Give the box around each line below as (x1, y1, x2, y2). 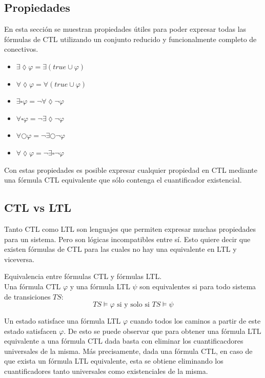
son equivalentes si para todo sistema (139, 281, 256, 291)
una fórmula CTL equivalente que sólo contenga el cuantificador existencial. (4, 174, 242, 185)
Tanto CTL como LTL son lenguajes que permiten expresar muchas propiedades (4, 223, 256, 234)
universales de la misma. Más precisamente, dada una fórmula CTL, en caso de (4, 345, 253, 356)
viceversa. (4, 253, 34, 264)
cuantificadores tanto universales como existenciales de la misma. (4, 366, 208, 376)
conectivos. (4, 44, 38, 54)
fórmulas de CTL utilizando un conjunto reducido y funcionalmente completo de (4, 33, 257, 44)
